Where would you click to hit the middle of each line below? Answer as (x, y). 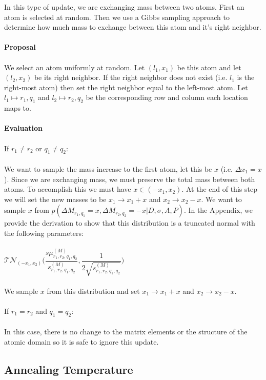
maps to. (18, 108)
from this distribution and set (93, 291)
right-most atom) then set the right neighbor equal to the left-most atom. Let (126, 87)
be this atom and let (209, 67)
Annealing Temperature (69, 369)
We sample (21, 291)
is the (246, 77)
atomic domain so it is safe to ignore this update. (81, 342)
